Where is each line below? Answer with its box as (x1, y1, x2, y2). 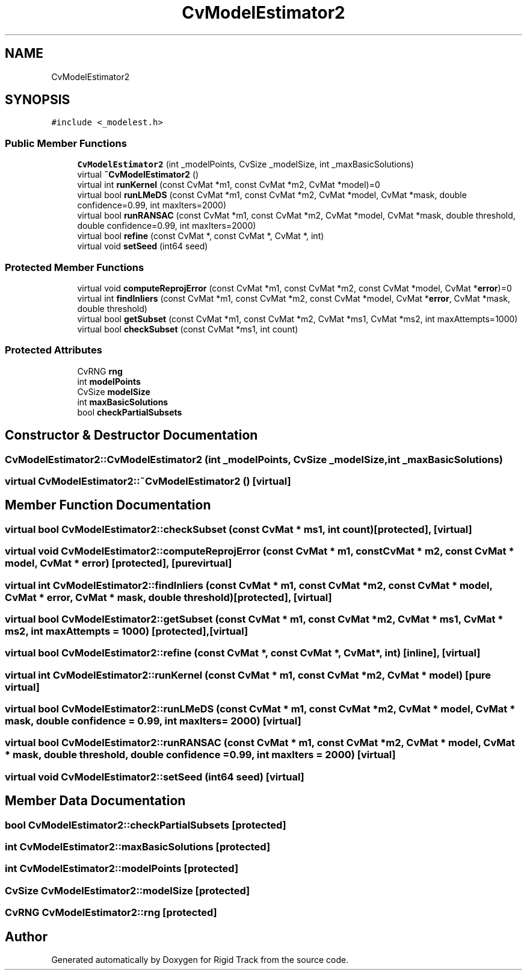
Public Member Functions (5, 137, 127, 149)
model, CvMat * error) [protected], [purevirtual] (5, 557, 232, 570)
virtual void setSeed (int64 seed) (77, 241, 208, 252)
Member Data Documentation (5, 793, 186, 809)
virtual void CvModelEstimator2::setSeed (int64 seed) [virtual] (5, 770, 304, 783)
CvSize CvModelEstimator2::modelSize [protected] (5, 884, 250, 897)
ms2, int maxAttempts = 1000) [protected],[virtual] (5, 625, 248, 637)
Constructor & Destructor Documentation (5, 428, 258, 443)
